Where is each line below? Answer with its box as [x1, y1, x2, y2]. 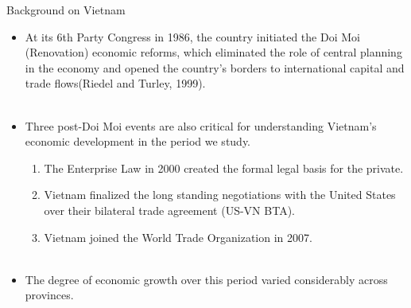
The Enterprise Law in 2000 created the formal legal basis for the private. [44, 159, 404, 176]
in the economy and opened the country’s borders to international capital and [25, 59, 405, 76]
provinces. [25, 287, 74, 303]
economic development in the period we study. [25, 133, 251, 150]
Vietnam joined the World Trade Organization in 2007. [44, 228, 312, 245]
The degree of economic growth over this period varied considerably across [25, 271, 388, 287]
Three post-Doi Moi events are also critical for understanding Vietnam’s [25, 117, 377, 134]
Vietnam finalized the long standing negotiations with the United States [44, 186, 396, 203]
